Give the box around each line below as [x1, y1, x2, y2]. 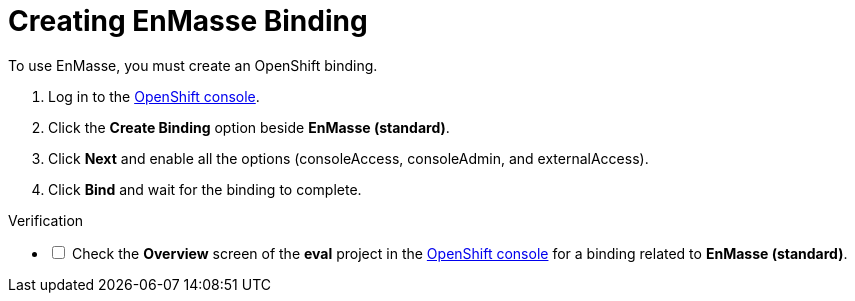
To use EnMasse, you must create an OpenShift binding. [8, 56, 378, 74]
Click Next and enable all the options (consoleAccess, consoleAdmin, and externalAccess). [48, 149, 649, 167]
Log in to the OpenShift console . [48, 87, 260, 105]
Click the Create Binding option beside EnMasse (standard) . [48, 118, 450, 136]
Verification [8, 211, 84, 229]
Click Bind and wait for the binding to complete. [48, 180, 362, 198]
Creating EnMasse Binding [8, 4, 368, 38]
